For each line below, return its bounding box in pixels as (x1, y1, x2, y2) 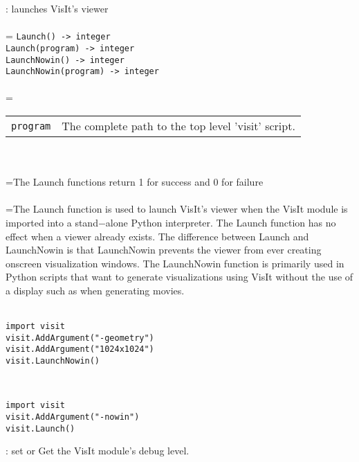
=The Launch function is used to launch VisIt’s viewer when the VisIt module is (6, 202, 348, 216)
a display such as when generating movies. (6, 283, 185, 297)
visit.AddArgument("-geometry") (6, 332, 154, 343)
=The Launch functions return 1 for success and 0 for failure (6, 175, 264, 189)
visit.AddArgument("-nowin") (6, 412, 140, 422)
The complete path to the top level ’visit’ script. (62, 118, 295, 134)
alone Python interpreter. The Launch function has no (105, 215, 336, 229)
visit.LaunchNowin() (6, 356, 100, 366)
